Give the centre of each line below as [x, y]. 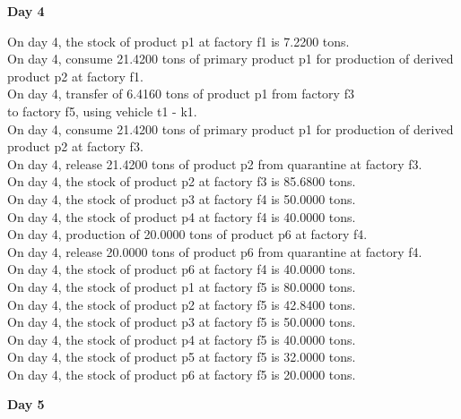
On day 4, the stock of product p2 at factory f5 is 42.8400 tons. [182, 304]
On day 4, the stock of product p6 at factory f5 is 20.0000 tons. [182, 374]
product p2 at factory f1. [75, 76]
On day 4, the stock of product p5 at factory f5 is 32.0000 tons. [182, 357]
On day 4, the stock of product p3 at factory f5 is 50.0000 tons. [182, 322]
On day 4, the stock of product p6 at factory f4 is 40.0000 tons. [182, 269]
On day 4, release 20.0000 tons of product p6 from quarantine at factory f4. [215, 251]
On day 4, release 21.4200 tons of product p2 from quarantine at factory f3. [215, 163]
